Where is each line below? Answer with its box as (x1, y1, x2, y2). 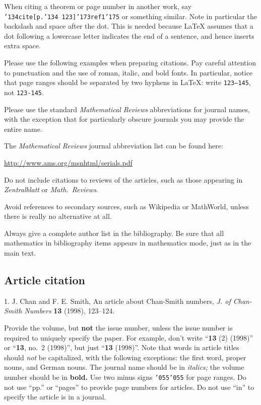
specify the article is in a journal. (4, 391, 106, 402)
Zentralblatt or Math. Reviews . (4, 184, 98, 195)
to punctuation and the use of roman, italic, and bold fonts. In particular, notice (4, 67, 253, 77)
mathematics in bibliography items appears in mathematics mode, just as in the (4, 237, 251, 248)
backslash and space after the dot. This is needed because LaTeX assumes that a (4, 21, 253, 31)
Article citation (4, 272, 85, 288)
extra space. (4, 40, 41, 51)
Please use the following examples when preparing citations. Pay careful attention (4, 57, 256, 68)
